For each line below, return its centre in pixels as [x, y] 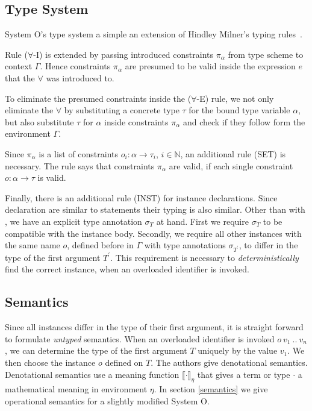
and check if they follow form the [244, 121]
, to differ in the [268, 245]
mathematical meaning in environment [76, 389]
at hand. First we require [202, 221]
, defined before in [100, 245]
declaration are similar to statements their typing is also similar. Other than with [155, 209]
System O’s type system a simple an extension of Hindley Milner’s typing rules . [154, 34]
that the [20, 77]
